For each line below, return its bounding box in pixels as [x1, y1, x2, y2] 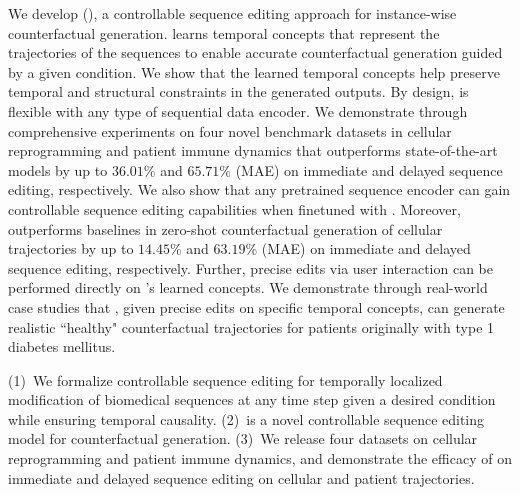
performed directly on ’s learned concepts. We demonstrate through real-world [8, 277, 488, 298]
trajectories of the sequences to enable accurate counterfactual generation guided [8, 42, 503, 63]
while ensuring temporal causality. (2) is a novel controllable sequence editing [8, 408, 485, 429]
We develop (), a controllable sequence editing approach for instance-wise [8, 3, 457, 23]
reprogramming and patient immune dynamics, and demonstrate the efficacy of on [8, 448, 512, 469]
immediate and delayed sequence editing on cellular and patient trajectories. [8, 467, 475, 488]
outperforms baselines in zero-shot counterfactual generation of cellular [8, 218, 443, 239]
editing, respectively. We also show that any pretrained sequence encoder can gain [8, 179, 511, 200]
